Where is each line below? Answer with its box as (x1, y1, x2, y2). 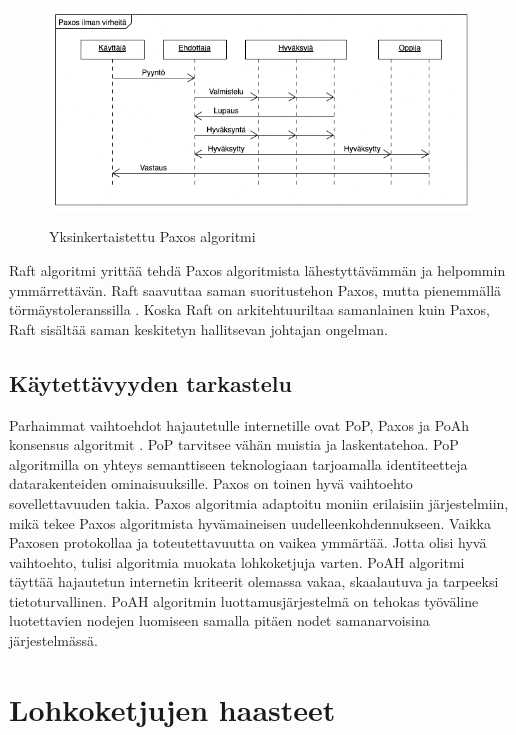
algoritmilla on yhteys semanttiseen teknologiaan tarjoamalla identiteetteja (9, 453, 468, 474)
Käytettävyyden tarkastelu (9, 367, 292, 398)
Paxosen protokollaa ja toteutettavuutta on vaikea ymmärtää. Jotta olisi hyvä (9, 532, 487, 553)
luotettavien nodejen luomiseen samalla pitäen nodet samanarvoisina (9, 610, 430, 631)
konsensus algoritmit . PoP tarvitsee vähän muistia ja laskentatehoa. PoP (9, 434, 459, 455)
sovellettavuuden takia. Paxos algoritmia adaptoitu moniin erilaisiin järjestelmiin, (9, 492, 509, 513)
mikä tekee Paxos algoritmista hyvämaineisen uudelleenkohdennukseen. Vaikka (9, 512, 491, 533)
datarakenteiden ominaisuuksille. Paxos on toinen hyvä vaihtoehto (9, 473, 413, 494)
